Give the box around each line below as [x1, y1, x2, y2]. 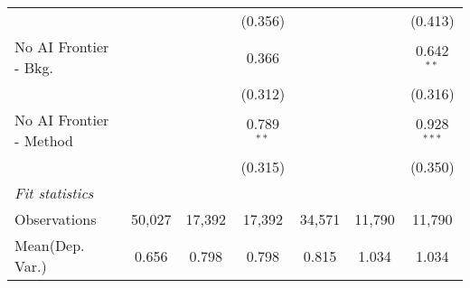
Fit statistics [14, 182, 94, 203]
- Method [14, 130, 73, 151]
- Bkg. [14, 57, 53, 78]
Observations [14, 209, 97, 229]
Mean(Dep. [14, 235, 85, 255]
